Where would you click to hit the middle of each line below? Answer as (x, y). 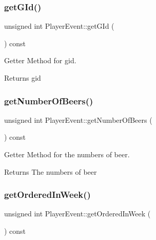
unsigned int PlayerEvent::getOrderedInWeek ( (77, 214)
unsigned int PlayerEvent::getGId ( (59, 26)
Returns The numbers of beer (51, 171)
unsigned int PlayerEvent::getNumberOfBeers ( (78, 119)
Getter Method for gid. (40, 60)
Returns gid (23, 78)
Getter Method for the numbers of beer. (67, 154)
